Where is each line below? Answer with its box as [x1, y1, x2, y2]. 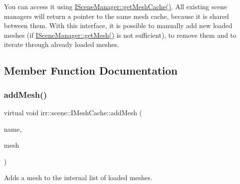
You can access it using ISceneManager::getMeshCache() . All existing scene [4, 1, 227, 11]
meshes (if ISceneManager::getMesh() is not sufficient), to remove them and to [4, 30, 237, 40]
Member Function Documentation [4, 63, 178, 78]
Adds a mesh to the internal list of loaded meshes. [4, 172, 152, 183]
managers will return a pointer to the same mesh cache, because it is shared [4, 11, 229, 21]
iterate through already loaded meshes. [4, 39, 119, 49]
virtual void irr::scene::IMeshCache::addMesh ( [4, 107, 142, 117]
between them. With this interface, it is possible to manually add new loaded [4, 20, 233, 31]
